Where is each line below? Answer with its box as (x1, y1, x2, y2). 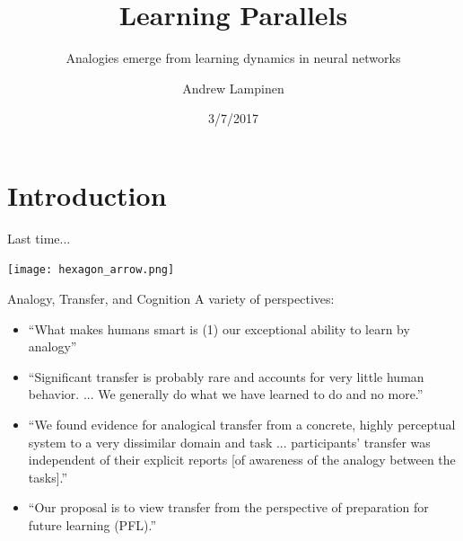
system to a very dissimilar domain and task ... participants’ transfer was (28, 432, 431, 451)
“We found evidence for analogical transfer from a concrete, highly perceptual (28, 415, 456, 434)
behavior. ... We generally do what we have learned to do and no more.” (28, 385, 424, 404)
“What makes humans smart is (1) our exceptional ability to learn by (28, 319, 410, 338)
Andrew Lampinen (182, 78, 284, 97)
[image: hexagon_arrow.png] (7, 263, 175, 277)
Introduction (7, 176, 167, 213)
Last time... (7, 228, 71, 247)
